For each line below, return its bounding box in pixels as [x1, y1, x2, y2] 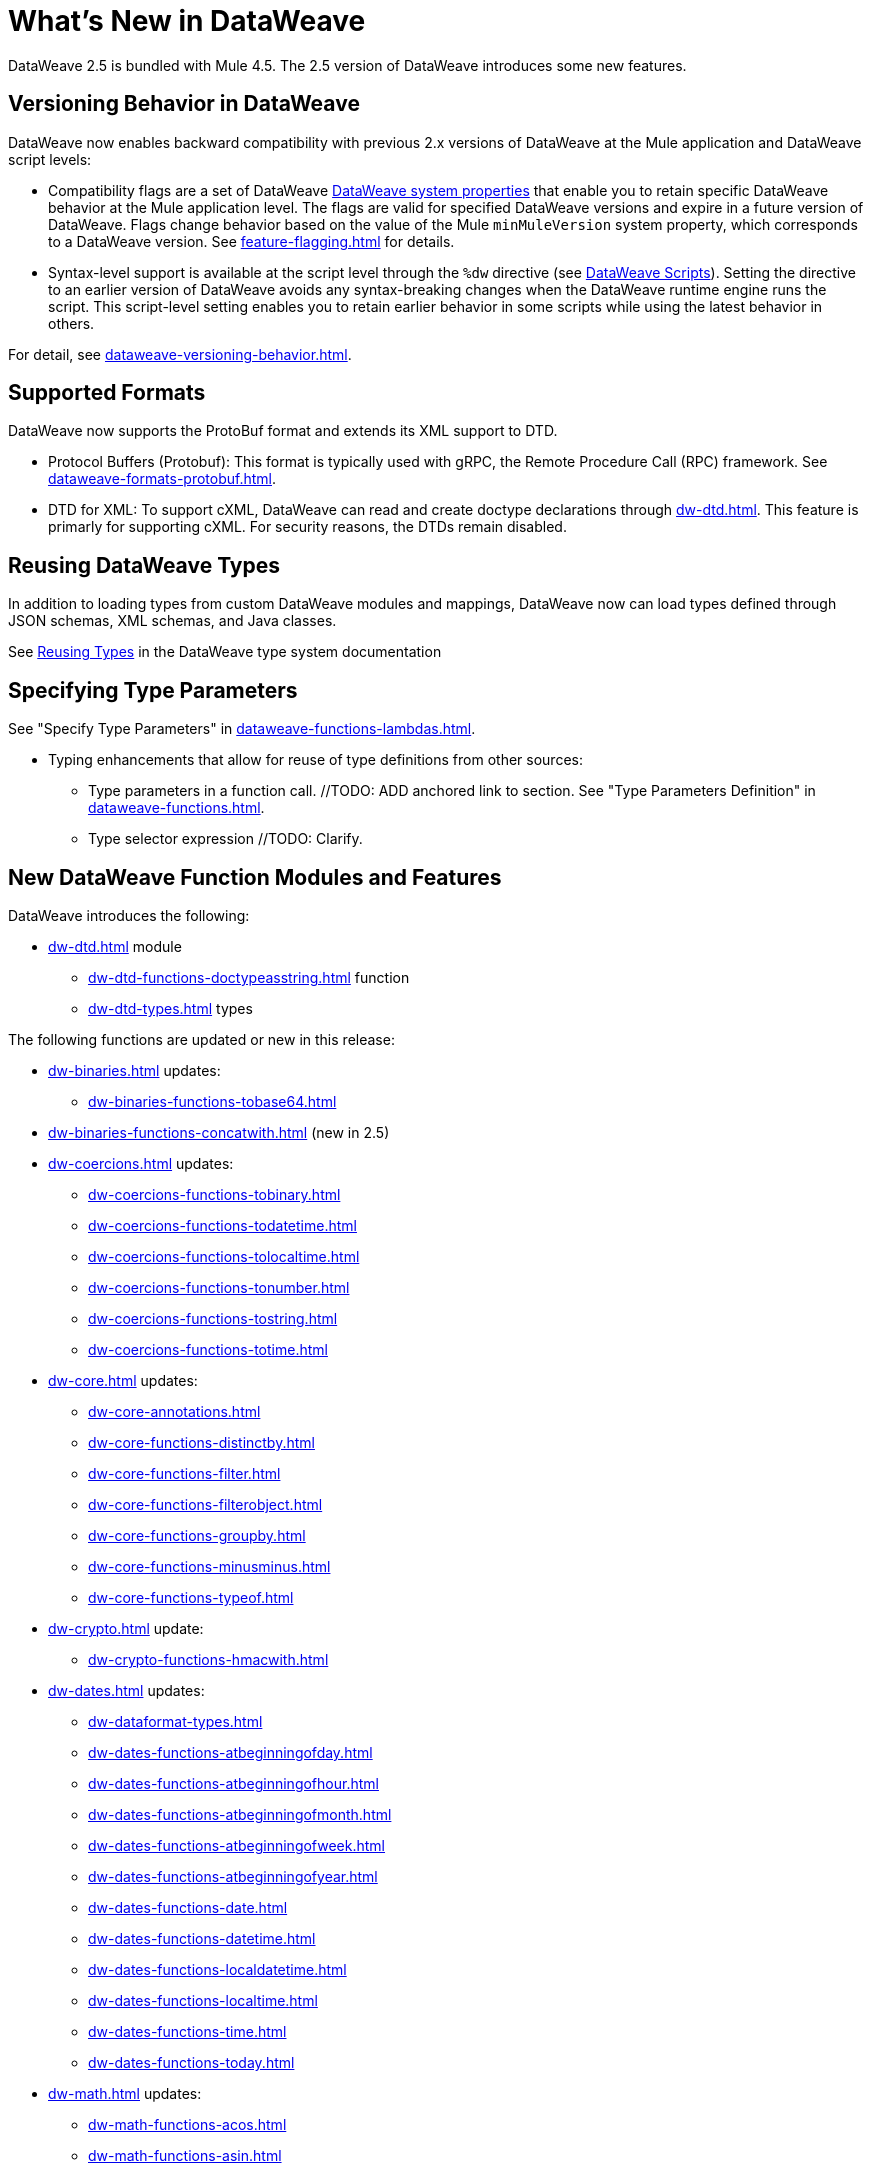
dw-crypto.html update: [48, 1619, 204, 1637]
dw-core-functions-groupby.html [88, 1526, 306, 1544]
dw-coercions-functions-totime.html [88, 1340, 328, 1358]
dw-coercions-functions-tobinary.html [88, 1185, 341, 1203]
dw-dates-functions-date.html [88, 1898, 288, 1916]
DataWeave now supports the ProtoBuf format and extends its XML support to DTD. [8, 422, 558, 440]
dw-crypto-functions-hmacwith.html [88, 1650, 329, 1668]
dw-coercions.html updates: [48, 1154, 234, 1172]
